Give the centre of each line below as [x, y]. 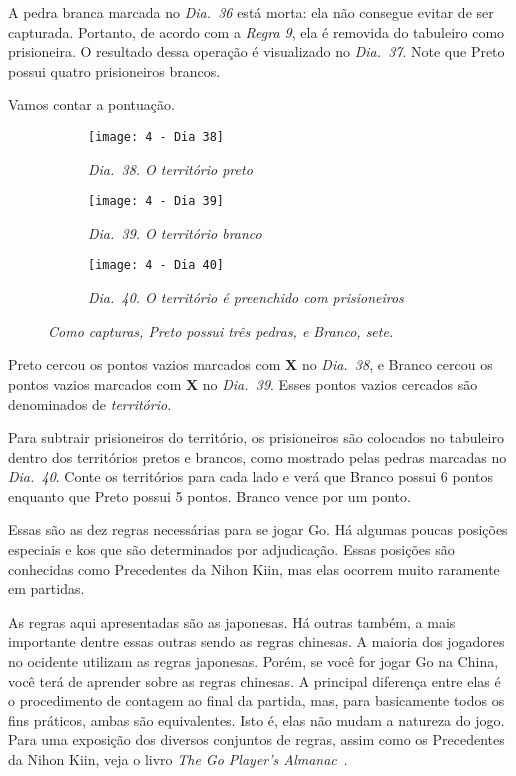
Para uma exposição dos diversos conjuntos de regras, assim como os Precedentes [256, 739]
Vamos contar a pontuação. [91, 104]
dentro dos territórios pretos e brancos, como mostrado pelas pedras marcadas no [257, 456]
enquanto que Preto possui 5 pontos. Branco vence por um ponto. [209, 495]
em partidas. [46, 588]
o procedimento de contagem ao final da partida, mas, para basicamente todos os [256, 700]
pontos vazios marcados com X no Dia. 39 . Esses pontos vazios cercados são [243, 383]
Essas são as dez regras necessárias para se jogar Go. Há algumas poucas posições [258, 529]
